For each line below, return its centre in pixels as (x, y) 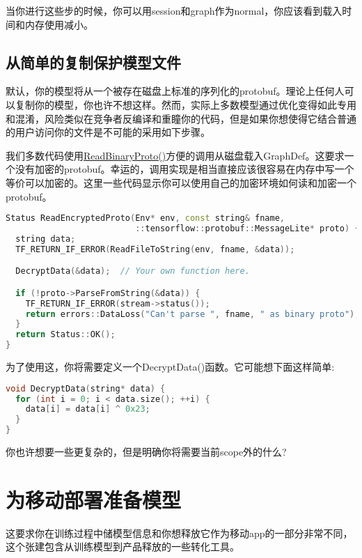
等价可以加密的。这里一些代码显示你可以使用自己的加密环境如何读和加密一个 (181, 182)
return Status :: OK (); (65, 335)
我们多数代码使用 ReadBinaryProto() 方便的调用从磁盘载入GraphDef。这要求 (175, 155)
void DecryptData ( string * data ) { (86, 388)
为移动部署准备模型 (94, 499)
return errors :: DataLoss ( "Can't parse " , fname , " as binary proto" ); (192, 314)
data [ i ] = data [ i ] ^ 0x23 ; (88, 409)
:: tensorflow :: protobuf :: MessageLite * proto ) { (247, 229)
